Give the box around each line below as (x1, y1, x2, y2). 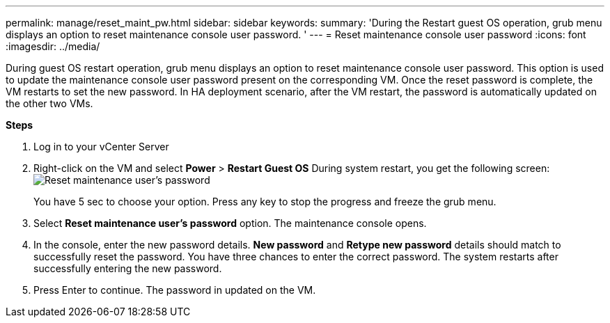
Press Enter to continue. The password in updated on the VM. (33, 284, 316, 296)
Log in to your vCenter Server (33, 141, 169, 152)
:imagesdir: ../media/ (6, 40, 100, 52)
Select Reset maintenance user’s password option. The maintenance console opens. (33, 217, 427, 229)
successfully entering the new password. (33, 262, 222, 274)
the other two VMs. (6, 97, 93, 109)
